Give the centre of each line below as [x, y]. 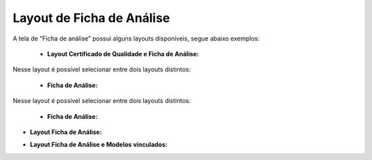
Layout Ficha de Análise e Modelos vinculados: [99, 145]
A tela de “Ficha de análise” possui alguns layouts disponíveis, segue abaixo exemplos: [136, 38]
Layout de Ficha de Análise [91, 18]
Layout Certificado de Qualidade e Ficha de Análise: [123, 54]
